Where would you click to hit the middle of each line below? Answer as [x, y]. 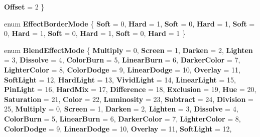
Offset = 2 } [24, 6]
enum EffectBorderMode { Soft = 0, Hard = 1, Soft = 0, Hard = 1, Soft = [129, 23]
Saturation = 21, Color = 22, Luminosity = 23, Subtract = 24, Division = [129, 99]
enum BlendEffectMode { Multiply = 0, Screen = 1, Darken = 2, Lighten [128, 50]
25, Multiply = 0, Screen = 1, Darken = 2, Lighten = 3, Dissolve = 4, [121, 109]
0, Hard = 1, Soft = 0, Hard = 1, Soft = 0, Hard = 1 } [95, 33]
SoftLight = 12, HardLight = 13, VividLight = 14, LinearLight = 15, [120, 79]
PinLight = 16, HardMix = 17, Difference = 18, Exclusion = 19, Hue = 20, [130, 89]
